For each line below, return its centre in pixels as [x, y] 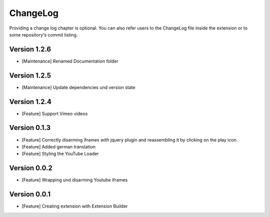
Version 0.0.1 [30, 194]
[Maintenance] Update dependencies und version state [78, 87]
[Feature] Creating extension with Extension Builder [75, 206]
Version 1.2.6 [30, 49]
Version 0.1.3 [30, 128]
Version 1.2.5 [30, 75]
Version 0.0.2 [31, 168]
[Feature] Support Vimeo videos [55, 113]
